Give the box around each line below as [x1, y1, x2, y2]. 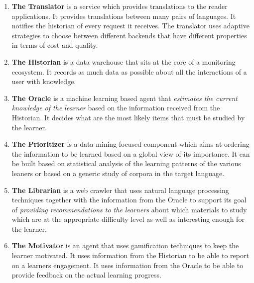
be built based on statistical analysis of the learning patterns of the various [11, 158, 241, 169]
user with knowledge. [11, 76, 76, 87]
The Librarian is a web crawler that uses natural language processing [11, 185, 229, 195]
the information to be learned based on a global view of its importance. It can [11, 148, 250, 159]
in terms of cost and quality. [11, 40, 98, 50]
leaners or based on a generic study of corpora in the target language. [11, 168, 225, 178]
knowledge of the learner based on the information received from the [11, 102, 220, 113]
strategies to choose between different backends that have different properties [11, 30, 247, 40]
